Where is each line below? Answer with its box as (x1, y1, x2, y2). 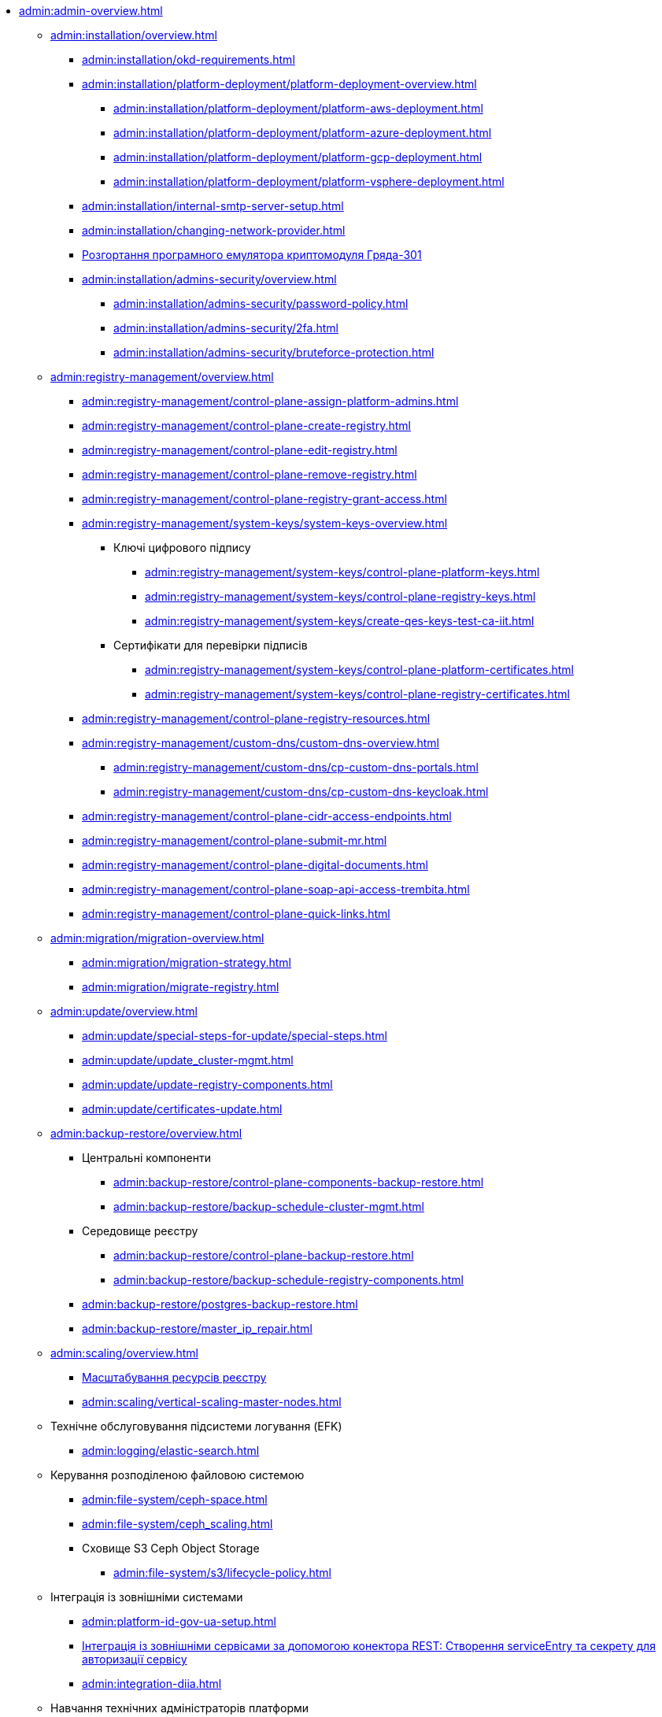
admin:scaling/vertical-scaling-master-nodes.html (82, 1395, 342, 1408)
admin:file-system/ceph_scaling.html (82, 1517, 273, 1530)
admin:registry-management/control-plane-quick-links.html (82, 907, 390, 920)
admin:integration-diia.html (82, 1677, 222, 1690)
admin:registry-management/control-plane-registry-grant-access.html (82, 492, 447, 505)
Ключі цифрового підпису (113, 541, 251, 554)
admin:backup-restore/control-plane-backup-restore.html (113, 1249, 414, 1262)
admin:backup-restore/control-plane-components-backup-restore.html (113, 1175, 484, 1189)
